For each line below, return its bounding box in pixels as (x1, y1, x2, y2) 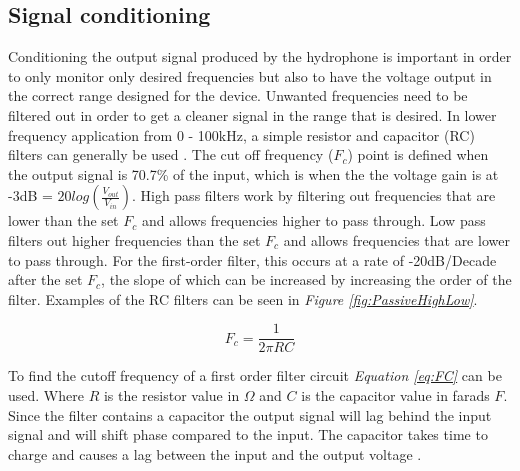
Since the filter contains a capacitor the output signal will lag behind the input (8, 404, 492, 425)
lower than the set (8, 210, 119, 231)
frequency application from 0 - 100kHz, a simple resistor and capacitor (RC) (8, 124, 475, 145)
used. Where (8, 384, 84, 405)
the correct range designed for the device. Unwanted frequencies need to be (8, 85, 468, 106)
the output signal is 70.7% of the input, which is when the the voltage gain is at (8, 163, 499, 184)
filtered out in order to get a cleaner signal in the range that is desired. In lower (8, 104, 497, 125)
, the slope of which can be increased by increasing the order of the (101, 269, 512, 290)
